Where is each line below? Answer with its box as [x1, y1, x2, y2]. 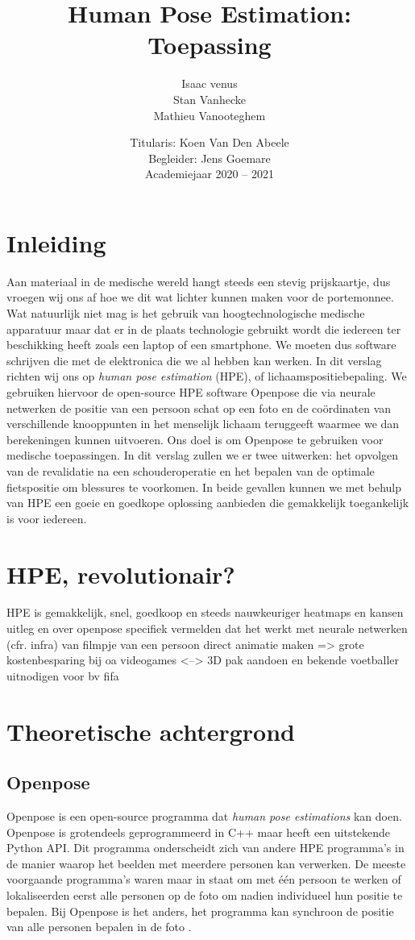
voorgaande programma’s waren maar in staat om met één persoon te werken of [6, 871, 401, 888]
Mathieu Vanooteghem [153, 106, 266, 123]
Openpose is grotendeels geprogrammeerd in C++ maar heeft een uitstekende [6, 823, 391, 840]
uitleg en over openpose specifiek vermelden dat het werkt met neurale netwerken [6, 620, 408, 637]
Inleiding [6, 226, 106, 259]
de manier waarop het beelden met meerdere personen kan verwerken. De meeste [6, 855, 406, 871]
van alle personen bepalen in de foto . [6, 918, 192, 935]
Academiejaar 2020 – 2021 [145, 165, 274, 182]
